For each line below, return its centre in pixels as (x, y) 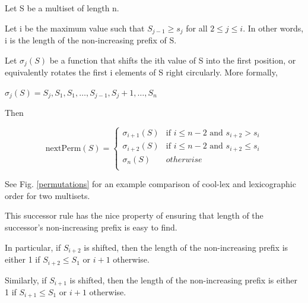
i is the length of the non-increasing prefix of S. (91, 40)
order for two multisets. (47, 195)
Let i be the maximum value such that (75, 28)
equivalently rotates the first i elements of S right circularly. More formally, (141, 72)
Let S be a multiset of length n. (62, 8)
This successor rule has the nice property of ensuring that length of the (134, 215)
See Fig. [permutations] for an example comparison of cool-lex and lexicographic (150, 184)
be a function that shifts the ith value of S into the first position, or (173, 60)
